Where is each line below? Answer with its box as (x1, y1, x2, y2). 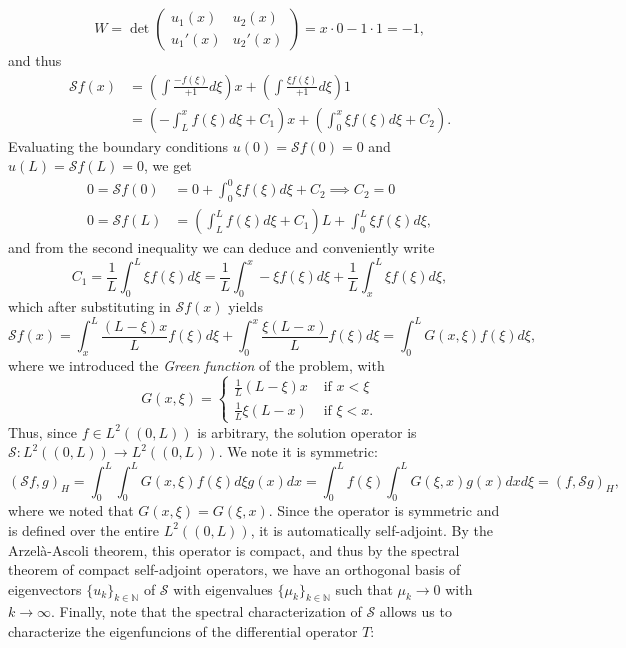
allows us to (379, 601, 452, 622)
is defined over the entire (8, 519, 160, 540)
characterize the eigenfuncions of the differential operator (8, 621, 358, 642)
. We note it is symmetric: (218, 441, 378, 462)
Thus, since (8, 421, 77, 442)
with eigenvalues (173, 578, 273, 599)
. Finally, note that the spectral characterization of (51, 601, 362, 622)
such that (335, 578, 393, 599)
